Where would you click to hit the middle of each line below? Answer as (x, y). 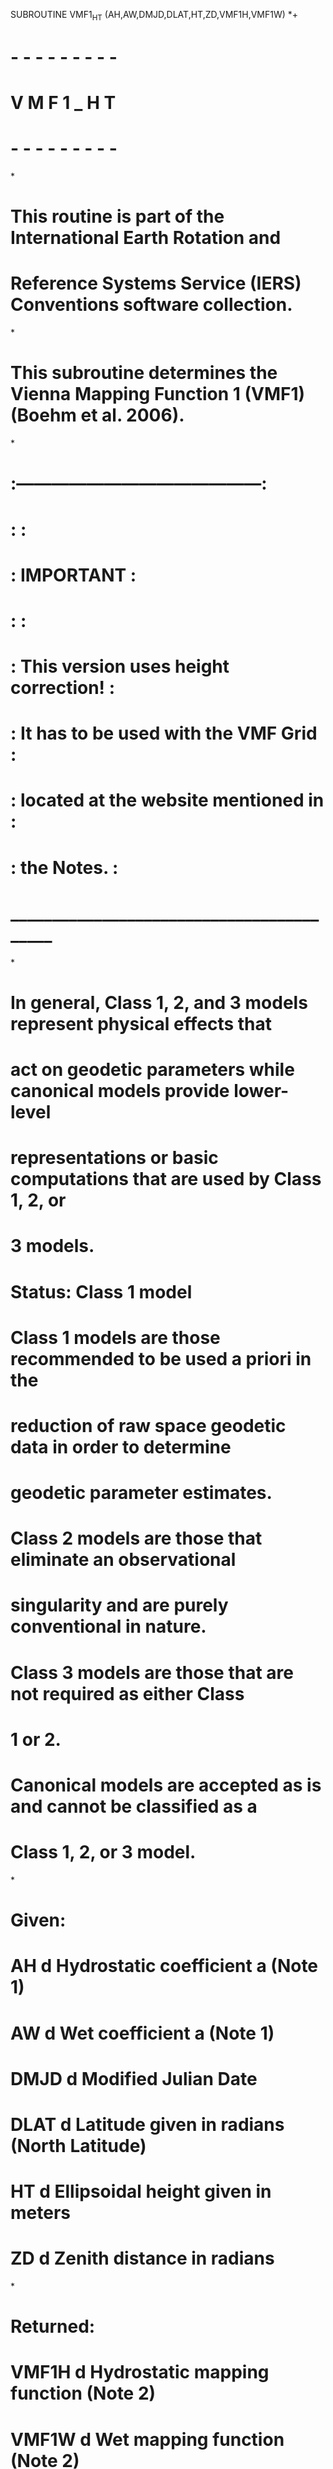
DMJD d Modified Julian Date (134, 2078)
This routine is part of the (117, 216)
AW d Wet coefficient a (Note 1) (142, 2033)
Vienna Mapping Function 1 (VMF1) (158, 394)
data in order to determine (121, 1446)
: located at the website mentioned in (167, 800)
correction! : (63, 688)
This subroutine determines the (144, 373)
